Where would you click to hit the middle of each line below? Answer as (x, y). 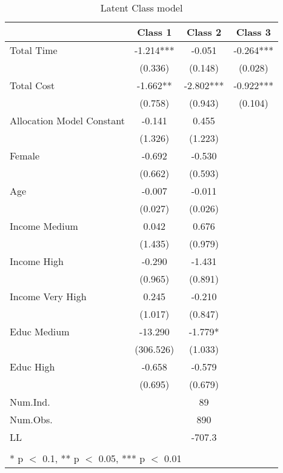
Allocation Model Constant (67, 120)
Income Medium (44, 226)
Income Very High (48, 296)
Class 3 (253, 32)
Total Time (34, 50)
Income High (37, 261)
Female (25, 156)
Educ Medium (40, 331)
